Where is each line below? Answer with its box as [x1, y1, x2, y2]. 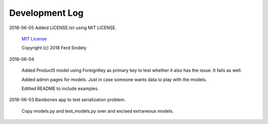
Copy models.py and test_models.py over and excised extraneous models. [21, 108, 174, 114]
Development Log [9, 7, 84, 18]
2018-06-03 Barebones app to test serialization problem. [9, 97, 126, 103]
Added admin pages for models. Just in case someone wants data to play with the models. [21, 77, 207, 83]
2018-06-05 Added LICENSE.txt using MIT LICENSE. [9, 25, 117, 31]
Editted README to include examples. [21, 85, 99, 91]
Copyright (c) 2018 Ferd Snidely [21, 45, 87, 51]
